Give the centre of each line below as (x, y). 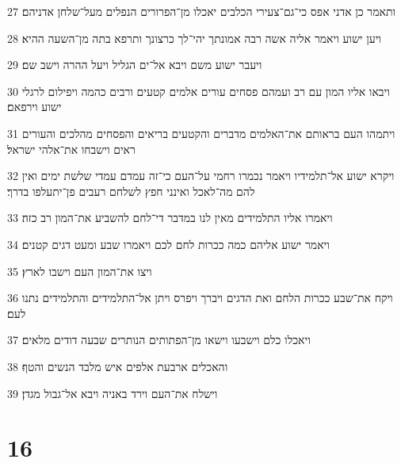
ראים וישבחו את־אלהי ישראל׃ (71, 149)
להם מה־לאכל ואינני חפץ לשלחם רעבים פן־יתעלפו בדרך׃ (131, 191)
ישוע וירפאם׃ (34, 107)
